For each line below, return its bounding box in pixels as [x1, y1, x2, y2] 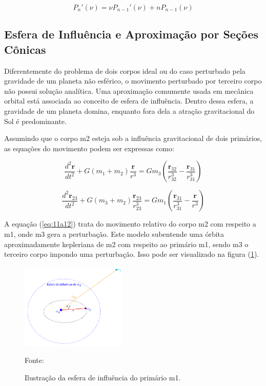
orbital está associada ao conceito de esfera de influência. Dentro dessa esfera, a [4, 95, 254, 106]
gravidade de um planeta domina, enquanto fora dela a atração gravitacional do [4, 105, 255, 116]
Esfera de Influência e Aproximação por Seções [4, 26, 258, 42]
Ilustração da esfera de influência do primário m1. [25, 372, 181, 382]
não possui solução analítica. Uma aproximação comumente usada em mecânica [4, 85, 254, 96]
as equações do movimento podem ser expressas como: [4, 143, 174, 153]
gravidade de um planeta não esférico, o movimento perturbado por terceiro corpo [4, 75, 262, 86]
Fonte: [25, 355, 44, 365]
